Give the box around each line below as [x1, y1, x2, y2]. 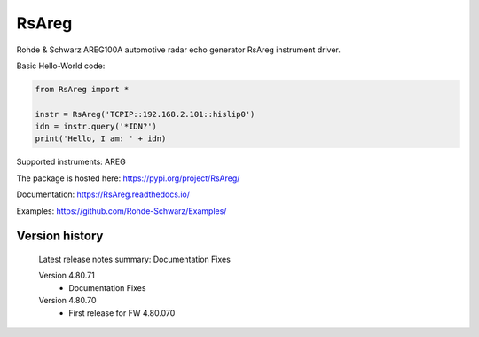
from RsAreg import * [35, 84, 130, 94]
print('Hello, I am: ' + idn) [35, 134, 167, 144]
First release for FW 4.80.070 [68, 307, 176, 318]
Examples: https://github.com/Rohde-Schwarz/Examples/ [16, 205, 227, 216]
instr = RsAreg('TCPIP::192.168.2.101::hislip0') [35, 109, 255, 119]
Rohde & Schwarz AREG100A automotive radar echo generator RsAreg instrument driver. [16, 44, 342, 55]
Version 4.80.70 [38, 295, 97, 306]
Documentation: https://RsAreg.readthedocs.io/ [16, 189, 191, 200]
